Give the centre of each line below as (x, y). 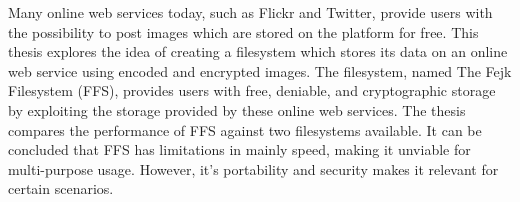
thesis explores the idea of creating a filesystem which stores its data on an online (258, 51)
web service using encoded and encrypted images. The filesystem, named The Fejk (260, 70)
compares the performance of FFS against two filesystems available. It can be (245, 129)
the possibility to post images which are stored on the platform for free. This (243, 31)
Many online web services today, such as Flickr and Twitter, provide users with (250, 12)
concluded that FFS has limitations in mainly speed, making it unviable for (239, 149)
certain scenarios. (61, 188)
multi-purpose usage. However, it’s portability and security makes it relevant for (253, 168)
